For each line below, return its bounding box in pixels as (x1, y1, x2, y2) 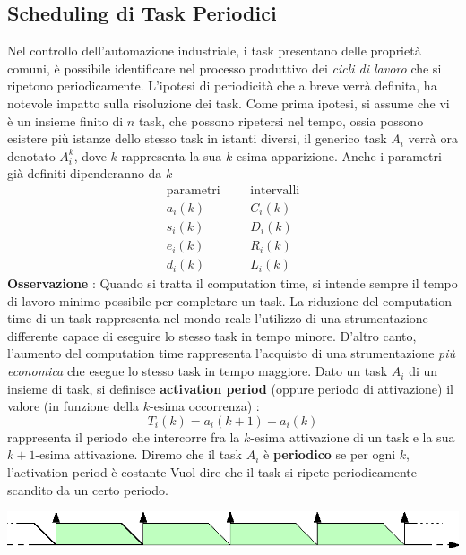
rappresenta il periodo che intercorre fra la (7, 427, 240, 446)
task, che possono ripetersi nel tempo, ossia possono (138, 111, 424, 130)
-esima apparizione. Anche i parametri (232, 146, 442, 165)
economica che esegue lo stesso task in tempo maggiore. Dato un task (7, 362, 388, 380)
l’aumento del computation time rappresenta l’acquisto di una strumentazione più (7, 344, 456, 363)
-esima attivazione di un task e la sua (250, 427, 455, 446)
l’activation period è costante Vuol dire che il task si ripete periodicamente (7, 463, 417, 482)
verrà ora (408, 129, 458, 148)
